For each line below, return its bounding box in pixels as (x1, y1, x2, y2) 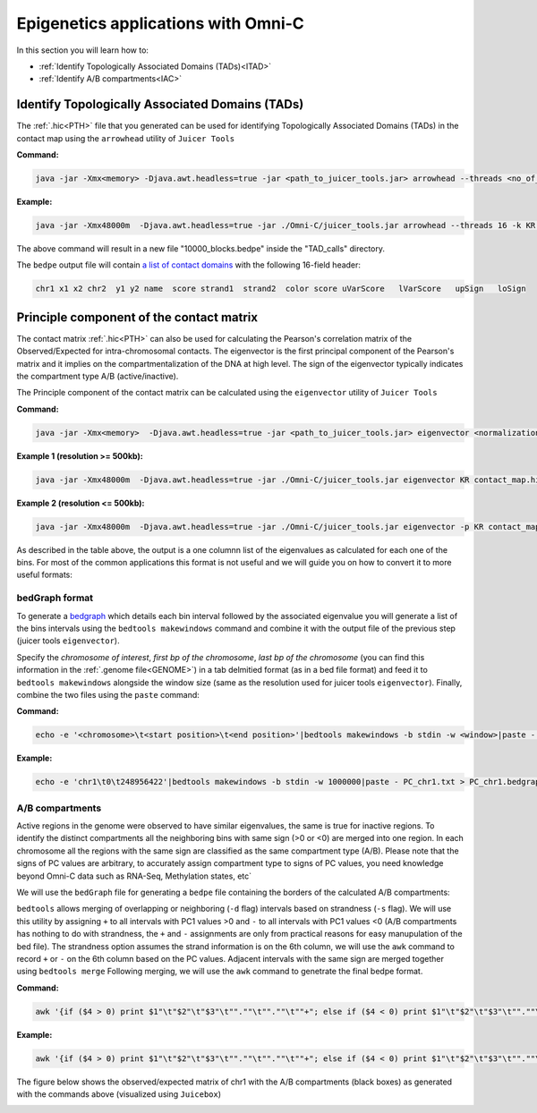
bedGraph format (16, 591, 94, 604)
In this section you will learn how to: (16, 45, 149, 55)
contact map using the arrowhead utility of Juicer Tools (16, 132, 235, 143)
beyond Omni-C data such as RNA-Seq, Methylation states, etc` (16, 871, 252, 881)
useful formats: (16, 569, 73, 581)
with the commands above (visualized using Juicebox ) (16, 1089, 222, 1100)
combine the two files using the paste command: (16, 689, 200, 700)
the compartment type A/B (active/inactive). (16, 371, 179, 381)
